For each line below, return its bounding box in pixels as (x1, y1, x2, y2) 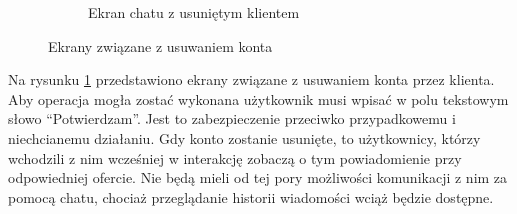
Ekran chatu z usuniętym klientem (88, 2, 300, 22)
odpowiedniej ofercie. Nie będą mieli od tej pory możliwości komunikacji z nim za (8, 167, 508, 188)
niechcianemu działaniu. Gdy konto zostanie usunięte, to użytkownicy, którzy (8, 127, 481, 148)
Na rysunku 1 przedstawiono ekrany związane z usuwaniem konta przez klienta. (8, 69, 495, 90)
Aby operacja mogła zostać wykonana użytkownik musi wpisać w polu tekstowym (8, 88, 509, 109)
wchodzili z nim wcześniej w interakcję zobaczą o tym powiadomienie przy (8, 147, 462, 168)
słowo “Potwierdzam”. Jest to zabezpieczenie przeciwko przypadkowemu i (8, 108, 456, 129)
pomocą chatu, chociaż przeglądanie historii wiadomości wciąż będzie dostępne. (8, 186, 494, 207)
